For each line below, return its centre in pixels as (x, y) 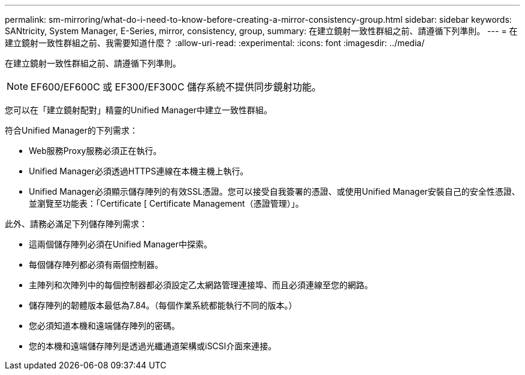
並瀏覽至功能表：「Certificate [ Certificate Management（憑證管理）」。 (166, 203)
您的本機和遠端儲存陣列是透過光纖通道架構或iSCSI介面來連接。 (153, 346)
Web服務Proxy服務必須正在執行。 (95, 151)
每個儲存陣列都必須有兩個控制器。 (96, 264)
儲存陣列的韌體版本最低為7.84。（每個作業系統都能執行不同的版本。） (163, 305)
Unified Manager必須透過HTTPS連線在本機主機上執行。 (139, 171)
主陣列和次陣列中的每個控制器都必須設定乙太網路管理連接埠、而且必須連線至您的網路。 (201, 285)
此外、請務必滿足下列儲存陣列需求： (76, 224)
